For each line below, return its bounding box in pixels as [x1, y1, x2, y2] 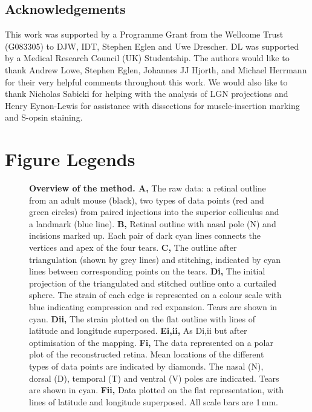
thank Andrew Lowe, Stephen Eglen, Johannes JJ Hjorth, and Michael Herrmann [5, 63, 307, 76]
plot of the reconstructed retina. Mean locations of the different [29, 348, 264, 360]
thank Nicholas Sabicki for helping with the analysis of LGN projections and [5, 87, 288, 100]
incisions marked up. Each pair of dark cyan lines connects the [29, 229, 261, 242]
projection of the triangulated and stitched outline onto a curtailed [29, 276, 276, 289]
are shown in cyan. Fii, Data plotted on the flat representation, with [29, 384, 284, 396]
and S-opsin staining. [5, 111, 83, 124]
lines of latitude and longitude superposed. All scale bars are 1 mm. [29, 395, 278, 408]
